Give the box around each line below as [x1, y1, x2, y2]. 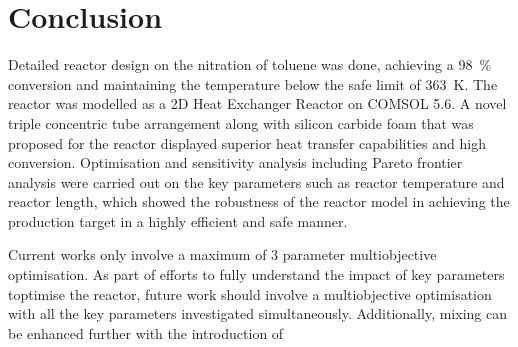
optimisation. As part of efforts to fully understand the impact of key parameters [8, 264, 505, 285]
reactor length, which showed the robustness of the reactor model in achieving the [8, 191, 510, 212]
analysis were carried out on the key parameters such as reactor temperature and [8, 171, 505, 192]
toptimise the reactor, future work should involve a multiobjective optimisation [8, 283, 492, 304]
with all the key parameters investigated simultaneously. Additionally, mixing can [8, 303, 507, 324]
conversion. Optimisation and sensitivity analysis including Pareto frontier [8, 152, 463, 173]
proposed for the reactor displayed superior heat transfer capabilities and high [8, 132, 486, 153]
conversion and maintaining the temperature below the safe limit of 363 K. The [8, 73, 498, 94]
